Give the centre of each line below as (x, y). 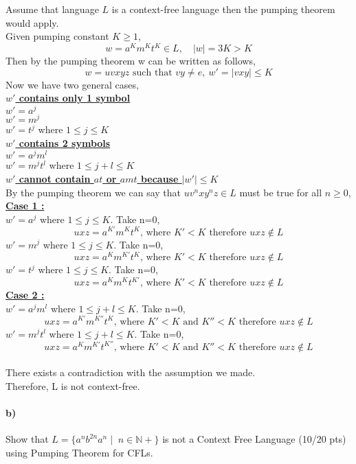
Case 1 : (25, 206)
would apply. (32, 22)
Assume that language (52, 9)
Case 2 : (25, 295)
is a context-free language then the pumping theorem (223, 9)
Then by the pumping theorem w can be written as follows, (131, 61)
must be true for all (281, 192)
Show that (27, 439)
